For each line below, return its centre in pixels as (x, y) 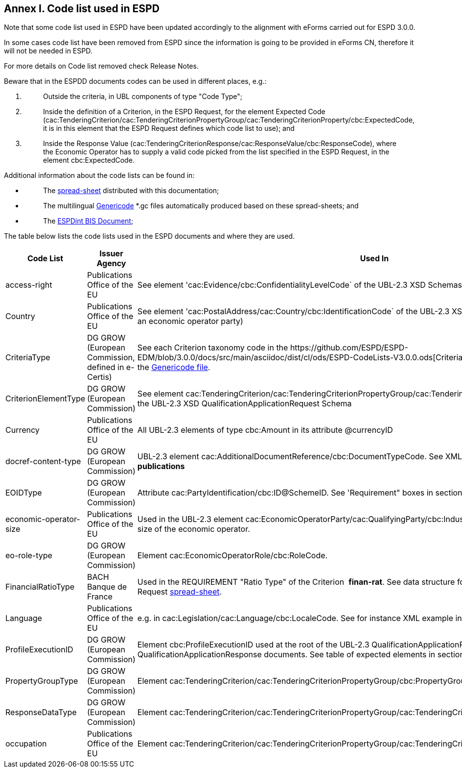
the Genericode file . (174, 367)
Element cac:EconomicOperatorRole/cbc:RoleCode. (232, 556)
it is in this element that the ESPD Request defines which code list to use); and (169, 128)
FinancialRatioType (40, 587)
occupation (26, 744)
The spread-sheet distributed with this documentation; (131, 191)
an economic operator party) (190, 321)
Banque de (107, 587)
